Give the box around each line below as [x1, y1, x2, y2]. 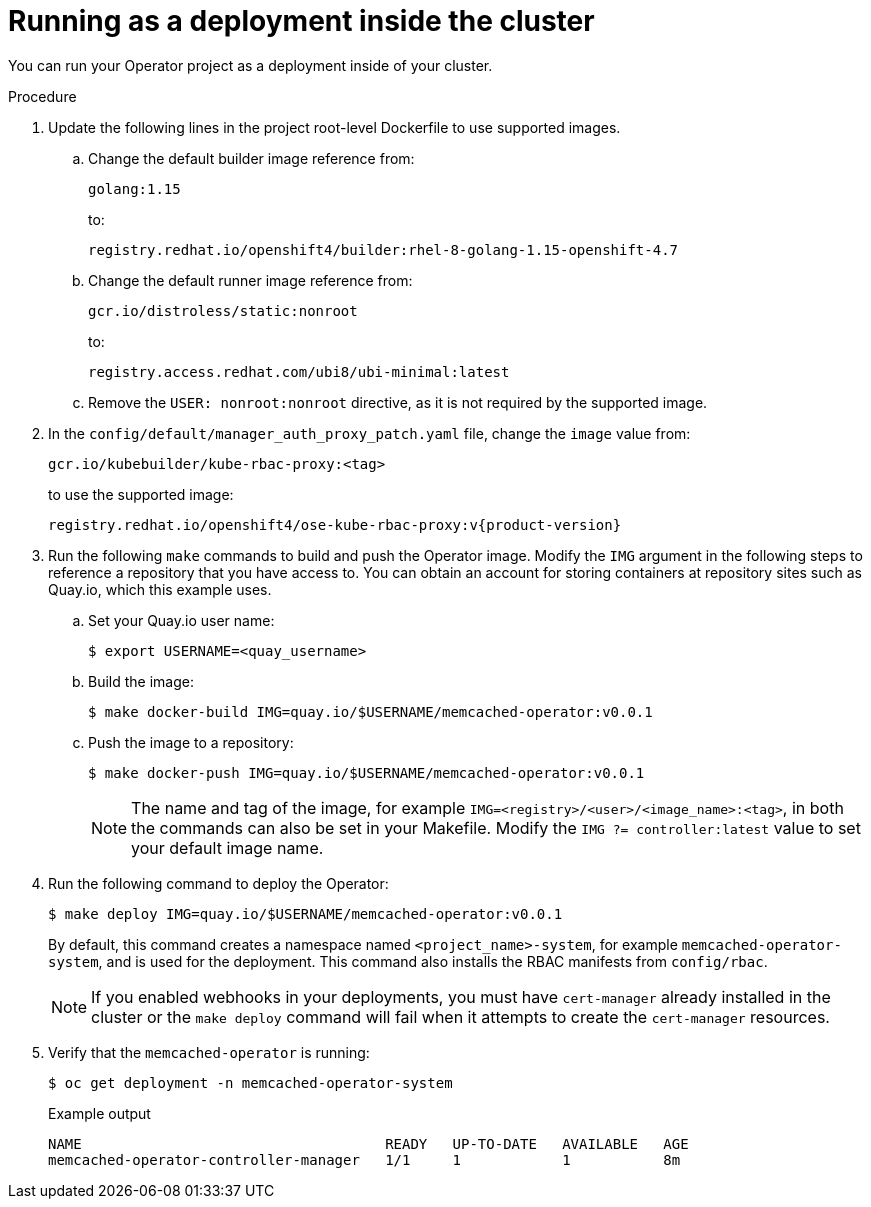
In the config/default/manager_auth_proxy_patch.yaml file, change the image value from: [48, 424, 691, 442]
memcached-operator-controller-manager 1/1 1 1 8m [48, 1151, 681, 1168]
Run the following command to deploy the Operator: [48, 874, 389, 892]
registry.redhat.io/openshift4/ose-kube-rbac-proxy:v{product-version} [48, 516, 622, 533]
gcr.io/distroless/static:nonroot [88, 302, 358, 319]
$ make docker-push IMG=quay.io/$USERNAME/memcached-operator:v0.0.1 [88, 764, 645, 781]
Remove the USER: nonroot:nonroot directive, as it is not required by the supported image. [88, 393, 708, 411]
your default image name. [131, 837, 324, 858]
